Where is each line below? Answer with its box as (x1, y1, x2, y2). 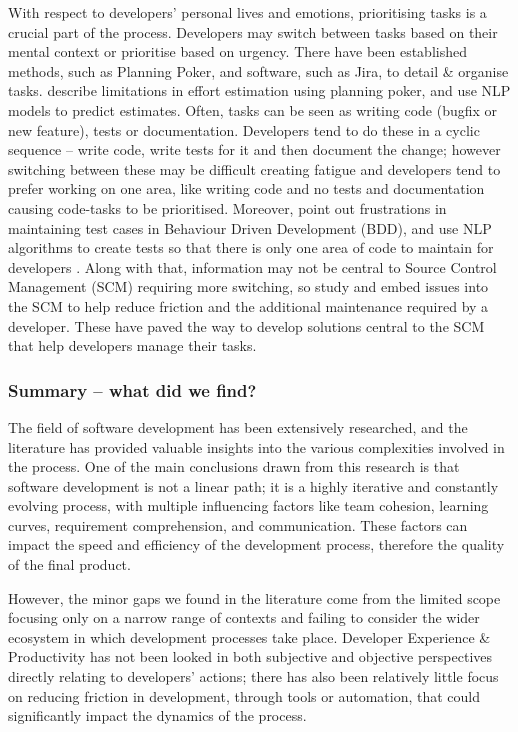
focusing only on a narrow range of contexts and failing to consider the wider (8, 607, 480, 628)
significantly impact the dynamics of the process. (8, 705, 307, 726)
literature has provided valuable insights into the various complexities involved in (8, 436, 505, 457)
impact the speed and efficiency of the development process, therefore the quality (8, 534, 505, 555)
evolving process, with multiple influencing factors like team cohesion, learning (8, 495, 489, 516)
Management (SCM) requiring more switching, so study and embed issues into (8, 276, 489, 297)
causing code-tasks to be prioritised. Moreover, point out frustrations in (8, 197, 447, 218)
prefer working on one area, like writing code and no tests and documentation (8, 178, 485, 199)
